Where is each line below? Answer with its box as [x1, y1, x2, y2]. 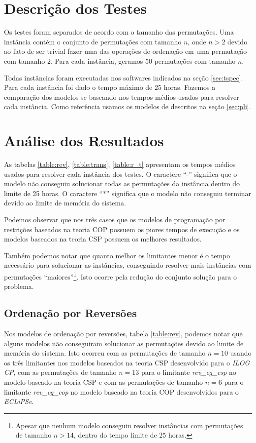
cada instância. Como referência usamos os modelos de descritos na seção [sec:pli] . [4, 101, 251, 112]
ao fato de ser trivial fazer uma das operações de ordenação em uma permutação [4, 46, 247, 56]
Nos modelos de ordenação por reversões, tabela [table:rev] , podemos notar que [4, 328, 243, 338]
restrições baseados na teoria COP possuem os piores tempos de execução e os [4, 224, 240, 234]
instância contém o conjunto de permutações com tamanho [4, 36, 182, 46]
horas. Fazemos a [163, 82, 216, 92]
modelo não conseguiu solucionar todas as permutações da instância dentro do [4, 178, 240, 189]
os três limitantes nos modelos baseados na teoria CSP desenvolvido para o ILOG [4, 357, 250, 367]
